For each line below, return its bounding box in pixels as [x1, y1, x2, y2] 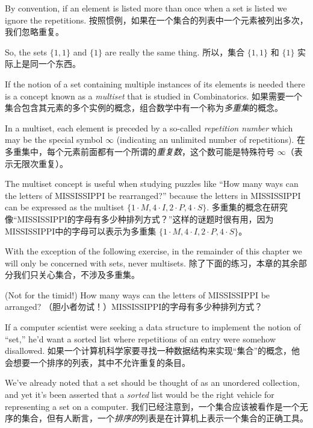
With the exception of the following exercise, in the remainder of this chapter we [5, 245, 302, 257]
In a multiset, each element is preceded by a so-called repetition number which [5, 121, 293, 134]
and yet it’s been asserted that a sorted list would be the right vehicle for [5, 388, 274, 401]
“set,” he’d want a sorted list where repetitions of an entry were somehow [5, 332, 276, 345]
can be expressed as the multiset [5, 201, 125, 213]
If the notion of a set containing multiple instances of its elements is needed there [5, 77, 305, 90]
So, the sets [5, 45, 48, 58]
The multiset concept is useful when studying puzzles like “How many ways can [5, 177, 299, 190]
